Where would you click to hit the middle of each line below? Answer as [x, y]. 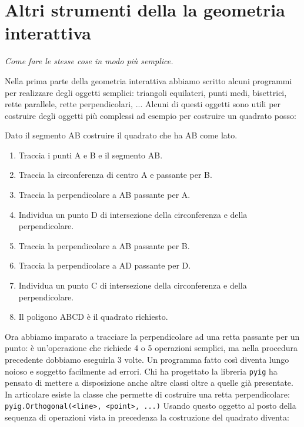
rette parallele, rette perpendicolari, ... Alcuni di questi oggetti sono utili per [143, 104]
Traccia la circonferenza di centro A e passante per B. [115, 175]
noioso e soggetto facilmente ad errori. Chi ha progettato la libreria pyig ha [141, 371]
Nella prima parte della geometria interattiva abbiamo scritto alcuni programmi [148, 80]
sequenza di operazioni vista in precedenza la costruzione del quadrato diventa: [147, 417]
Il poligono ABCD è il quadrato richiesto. [93, 317]
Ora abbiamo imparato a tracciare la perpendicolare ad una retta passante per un [152, 336]
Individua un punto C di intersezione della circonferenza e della [133, 285]
